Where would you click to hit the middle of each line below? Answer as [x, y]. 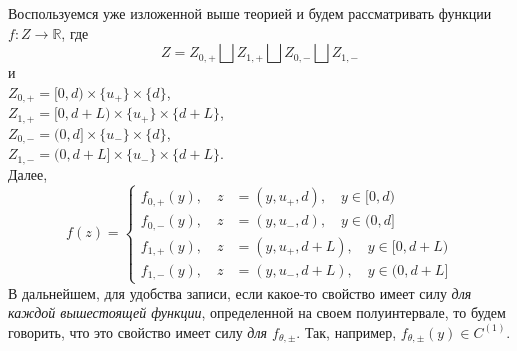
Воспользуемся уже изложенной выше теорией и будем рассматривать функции [250, 13]
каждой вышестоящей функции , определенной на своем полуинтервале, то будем [257, 312]
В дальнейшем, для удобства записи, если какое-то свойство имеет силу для [240, 292]
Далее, [28, 173]
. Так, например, [346, 331]
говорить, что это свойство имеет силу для [138, 331]
